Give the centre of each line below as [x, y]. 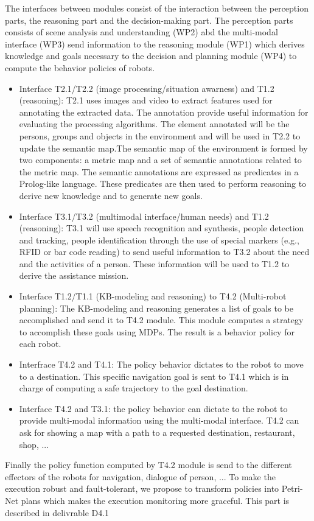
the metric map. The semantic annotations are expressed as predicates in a [159, 171]
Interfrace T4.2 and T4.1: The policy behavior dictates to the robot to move [161, 364]
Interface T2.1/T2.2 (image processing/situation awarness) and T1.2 [147, 88]
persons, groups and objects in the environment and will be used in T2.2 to [160, 135]
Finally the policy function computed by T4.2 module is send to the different [148, 465]
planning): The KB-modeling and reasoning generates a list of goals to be [156, 308]
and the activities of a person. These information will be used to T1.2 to [154, 263]
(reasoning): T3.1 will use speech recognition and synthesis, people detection [162, 228]
